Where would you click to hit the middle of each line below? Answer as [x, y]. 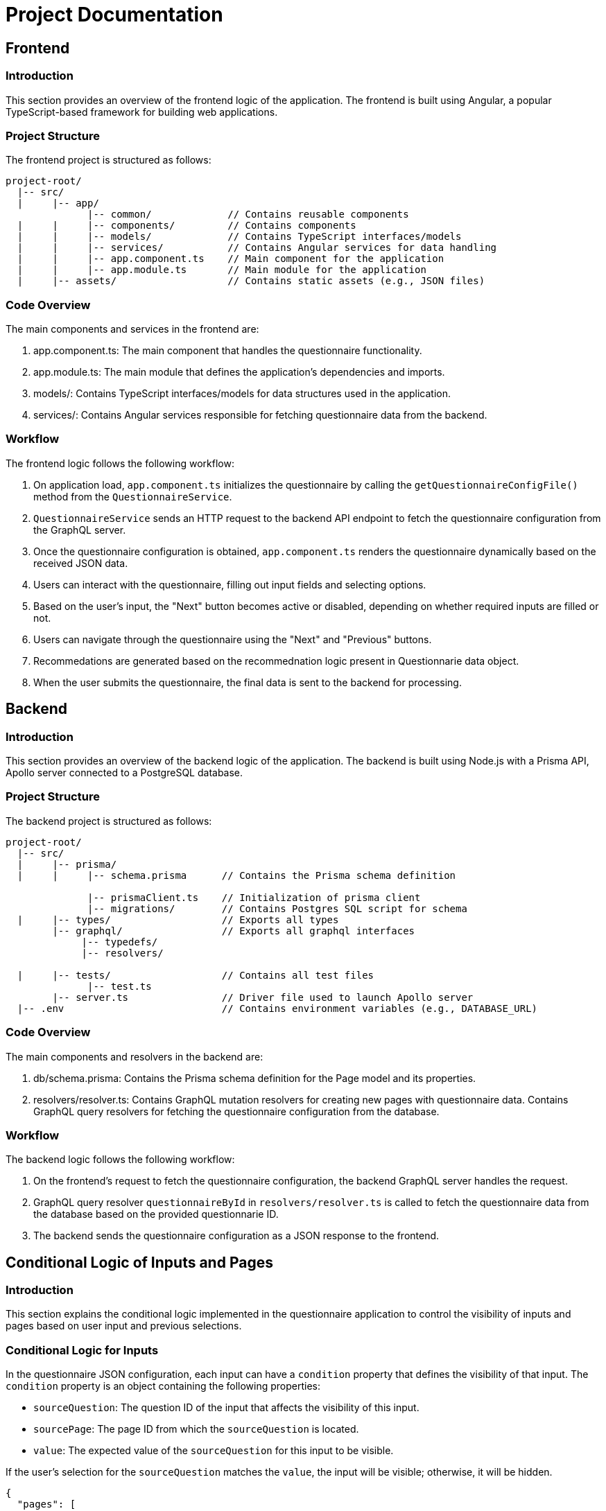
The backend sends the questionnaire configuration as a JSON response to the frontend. [236, 1236]
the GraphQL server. [80, 530]
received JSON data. [81, 563]
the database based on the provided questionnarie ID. [156, 1214]
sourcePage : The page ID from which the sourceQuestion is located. [196, 1429]
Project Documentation [114, 15]
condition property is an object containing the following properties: [163, 1386]
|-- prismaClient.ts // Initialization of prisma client [254, 897]
